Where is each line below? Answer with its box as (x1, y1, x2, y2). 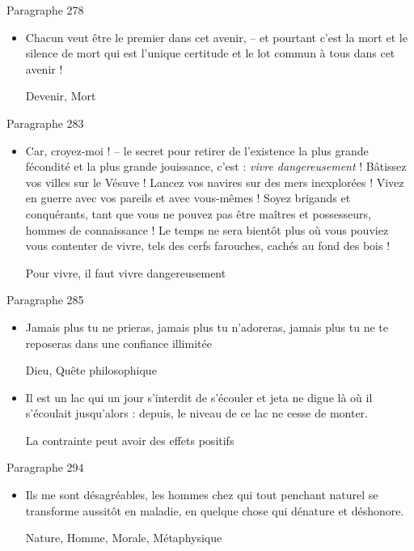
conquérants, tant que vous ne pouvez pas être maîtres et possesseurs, (25, 205, 371, 222)
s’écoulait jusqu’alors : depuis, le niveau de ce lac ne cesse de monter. (25, 405, 369, 422)
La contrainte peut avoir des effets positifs (25, 431, 234, 448)
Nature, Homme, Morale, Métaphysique (25, 529, 222, 546)
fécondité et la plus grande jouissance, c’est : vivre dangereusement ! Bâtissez (25, 158, 407, 175)
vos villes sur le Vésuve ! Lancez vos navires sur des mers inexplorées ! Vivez (25, 173, 404, 190)
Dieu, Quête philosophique (25, 362, 157, 379)
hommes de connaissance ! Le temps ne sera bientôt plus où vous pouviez (25, 221, 389, 238)
